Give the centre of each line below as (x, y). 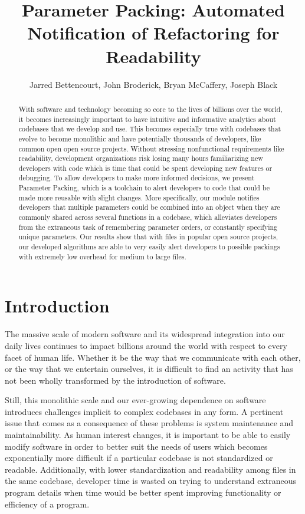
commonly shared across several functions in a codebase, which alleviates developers (148, 217)
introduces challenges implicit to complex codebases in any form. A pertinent (144, 411)
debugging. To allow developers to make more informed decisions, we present (137, 178)
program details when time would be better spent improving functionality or (143, 492)
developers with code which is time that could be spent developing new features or (145, 168)
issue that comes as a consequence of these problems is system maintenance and (149, 423)
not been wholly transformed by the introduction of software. (115, 380)
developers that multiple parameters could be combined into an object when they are (149, 207)
